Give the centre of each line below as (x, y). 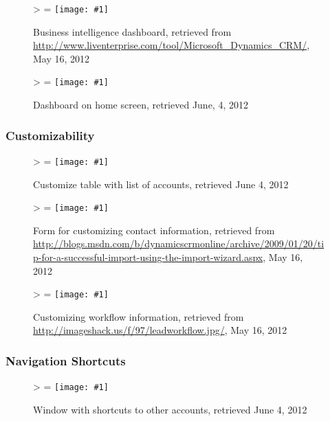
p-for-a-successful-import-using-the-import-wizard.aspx (148, 257)
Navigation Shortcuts (66, 360)
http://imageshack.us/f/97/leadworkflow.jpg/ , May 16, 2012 (160, 330)
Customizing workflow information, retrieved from (139, 316)
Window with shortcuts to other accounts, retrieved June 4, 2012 (170, 409)
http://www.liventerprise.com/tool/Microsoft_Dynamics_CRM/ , (172, 45)
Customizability (50, 135)
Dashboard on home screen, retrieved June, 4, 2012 (141, 105)
